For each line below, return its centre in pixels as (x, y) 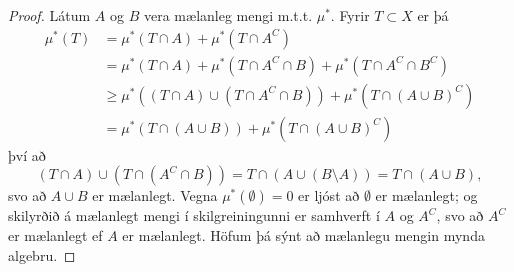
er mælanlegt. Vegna (155, 195)
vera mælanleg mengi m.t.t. (228, 15)
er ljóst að (329, 195)
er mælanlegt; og (426, 195)
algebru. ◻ (42, 254)
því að (27, 154)
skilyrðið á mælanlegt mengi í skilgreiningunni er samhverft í (194, 215)
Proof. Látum (49, 15)
